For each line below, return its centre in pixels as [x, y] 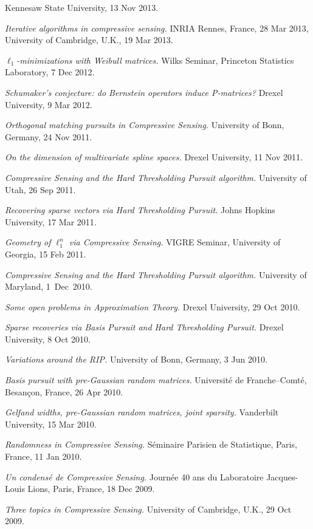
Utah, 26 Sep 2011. [40, 189]
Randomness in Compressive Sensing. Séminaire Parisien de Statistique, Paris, [151, 444]
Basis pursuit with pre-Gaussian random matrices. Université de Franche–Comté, [156, 380]
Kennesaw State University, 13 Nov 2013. [82, 7]
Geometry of [28, 242]
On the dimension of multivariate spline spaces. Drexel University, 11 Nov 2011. [154, 157]
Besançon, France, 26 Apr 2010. [64, 391]
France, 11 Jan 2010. [43, 456]
